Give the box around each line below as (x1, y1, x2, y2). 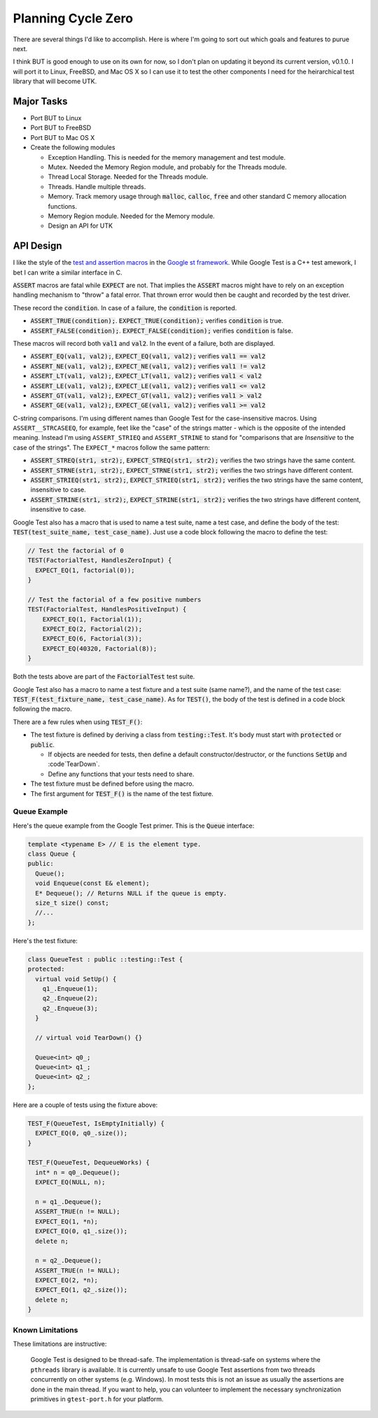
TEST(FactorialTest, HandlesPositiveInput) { (27, 606, 187, 613)
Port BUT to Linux (30, 114, 82, 123)
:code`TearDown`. (48, 760, 100, 768)
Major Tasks (13, 95, 68, 107)
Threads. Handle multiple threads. (48, 182, 146, 190)
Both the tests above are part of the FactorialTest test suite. (13, 672, 195, 681)
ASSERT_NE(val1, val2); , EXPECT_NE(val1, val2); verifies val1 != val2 (30, 361, 266, 370)
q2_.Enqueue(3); (42, 1004, 98, 1012)
